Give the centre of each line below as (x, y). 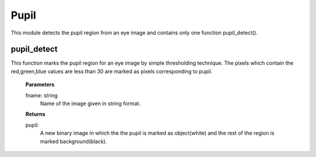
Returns (35, 114)
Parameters (40, 85)
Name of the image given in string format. (90, 104)
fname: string (42, 95)
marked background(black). (74, 141)
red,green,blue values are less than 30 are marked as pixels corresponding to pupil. (112, 71)
